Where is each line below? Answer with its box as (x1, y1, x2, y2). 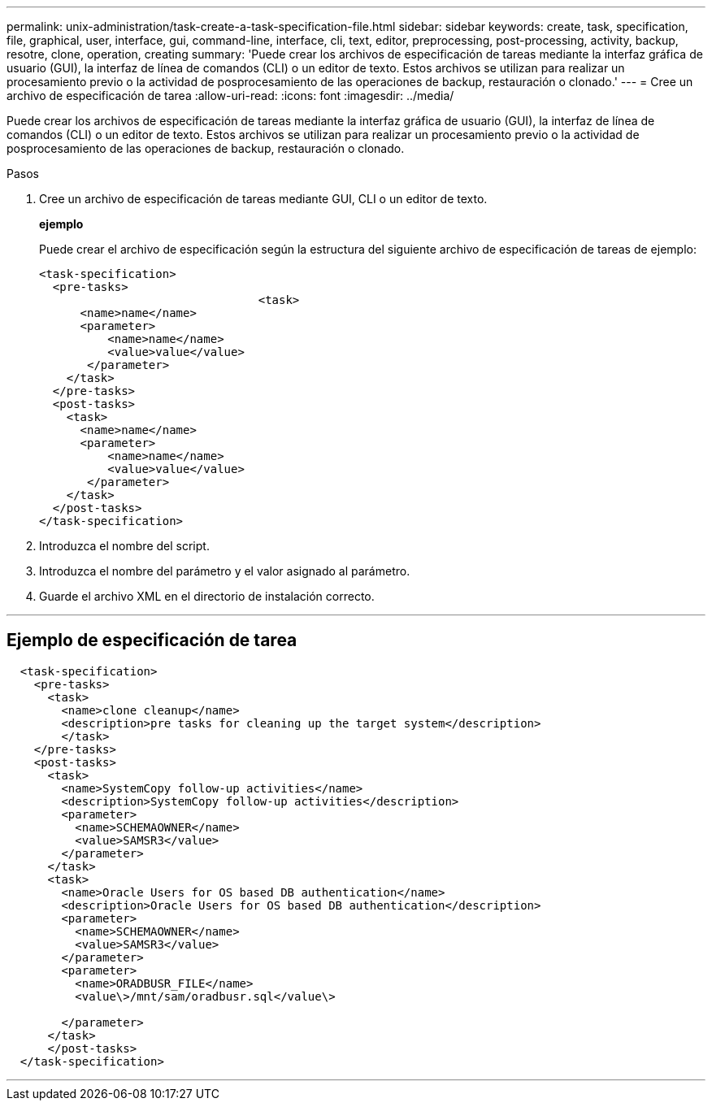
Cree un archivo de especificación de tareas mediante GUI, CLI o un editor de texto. (39, 192, 488, 206)
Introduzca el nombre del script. (39, 539, 210, 553)
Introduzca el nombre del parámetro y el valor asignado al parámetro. (39, 564, 410, 578)
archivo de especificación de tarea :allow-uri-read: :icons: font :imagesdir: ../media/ (7, 89, 454, 102)
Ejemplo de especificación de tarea (7, 630, 297, 651)
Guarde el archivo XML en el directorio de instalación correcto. (39, 589, 375, 603)
